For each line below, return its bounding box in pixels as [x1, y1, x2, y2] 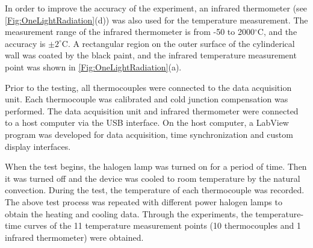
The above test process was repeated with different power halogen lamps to [5, 195, 282, 208]
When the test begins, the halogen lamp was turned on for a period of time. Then [5, 160, 307, 173]
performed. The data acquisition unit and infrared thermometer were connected [5, 104, 299, 117]
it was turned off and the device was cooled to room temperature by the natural [5, 172, 300, 184]
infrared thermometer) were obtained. [5, 231, 144, 243]
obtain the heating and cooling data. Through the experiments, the [5, 207, 253, 220]
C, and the [257, 25, 297, 38]
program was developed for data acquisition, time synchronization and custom [5, 128, 293, 140]
